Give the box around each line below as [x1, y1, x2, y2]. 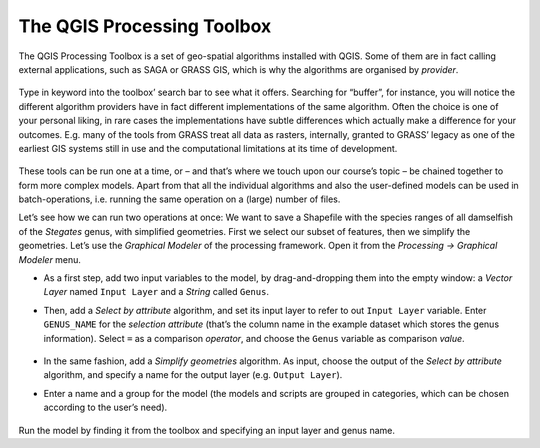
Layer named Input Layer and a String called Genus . [43, 286, 270, 298]
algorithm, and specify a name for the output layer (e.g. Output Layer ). [43, 369, 343, 381]
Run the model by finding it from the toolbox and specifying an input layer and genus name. [18, 424, 395, 436]
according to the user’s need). [43, 401, 168, 414]
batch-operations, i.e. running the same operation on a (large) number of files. [18, 193, 341, 205]
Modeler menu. [18, 253, 82, 265]
